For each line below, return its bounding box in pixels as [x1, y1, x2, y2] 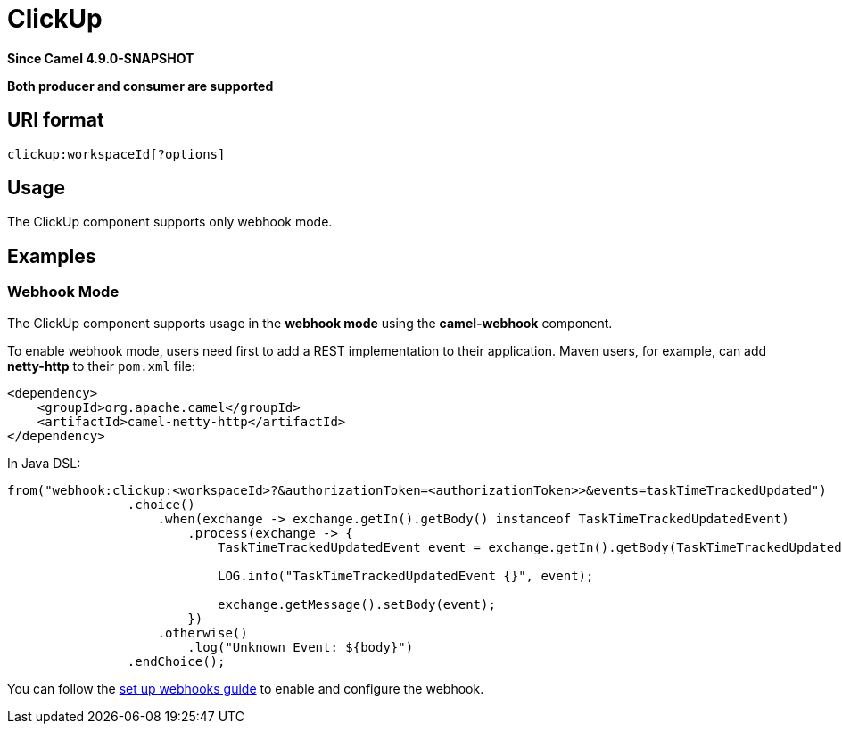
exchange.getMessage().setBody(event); [218, 596, 496, 612]
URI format [7, 109, 104, 132]
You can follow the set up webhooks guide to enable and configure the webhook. [7, 680, 484, 696]
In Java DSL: [7, 455, 81, 471]
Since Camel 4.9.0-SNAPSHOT [7, 50, 194, 66]
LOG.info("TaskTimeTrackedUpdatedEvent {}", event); [218, 568, 594, 583]
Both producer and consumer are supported [7, 78, 274, 94]
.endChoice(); [127, 653, 226, 669]
